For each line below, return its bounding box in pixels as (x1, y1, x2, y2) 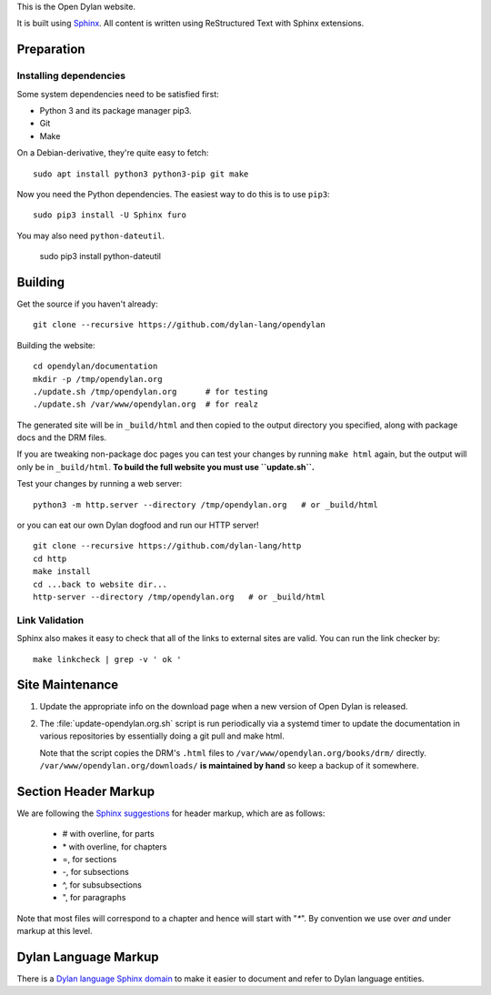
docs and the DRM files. (16, 432, 107, 443)
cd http (33, 553, 67, 564)
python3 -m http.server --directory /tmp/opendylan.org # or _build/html (33, 499, 378, 509)
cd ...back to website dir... (33, 578, 168, 589)
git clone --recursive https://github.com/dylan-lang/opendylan (33, 319, 326, 330)
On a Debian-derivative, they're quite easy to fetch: (16, 147, 209, 158)
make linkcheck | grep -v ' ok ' (33, 654, 182, 664)
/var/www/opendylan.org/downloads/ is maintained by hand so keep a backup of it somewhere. (39, 760, 419, 770)
